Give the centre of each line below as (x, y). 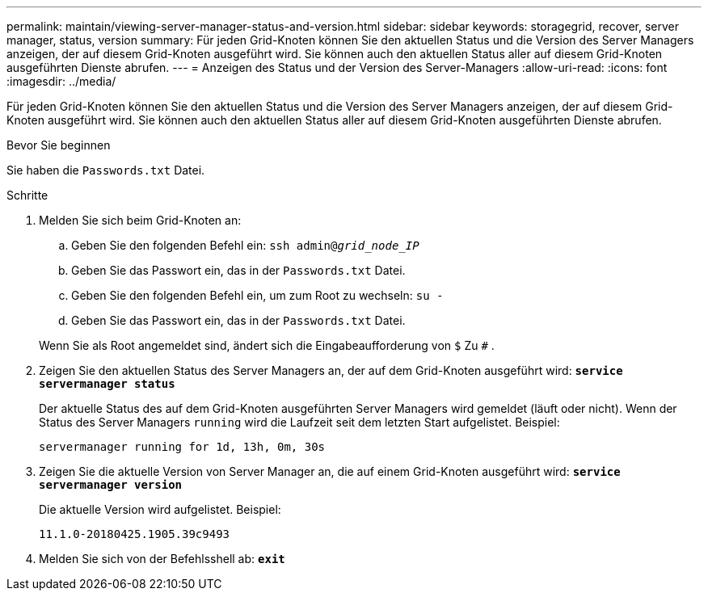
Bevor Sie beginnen (59, 145)
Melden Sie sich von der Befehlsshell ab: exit (162, 559)
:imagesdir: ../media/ (61, 81)
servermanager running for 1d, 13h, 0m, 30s (182, 447)
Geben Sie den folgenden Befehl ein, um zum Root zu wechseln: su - (257, 295)
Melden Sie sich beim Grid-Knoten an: (140, 220)
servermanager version (111, 485)
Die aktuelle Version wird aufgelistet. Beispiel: (160, 509)
